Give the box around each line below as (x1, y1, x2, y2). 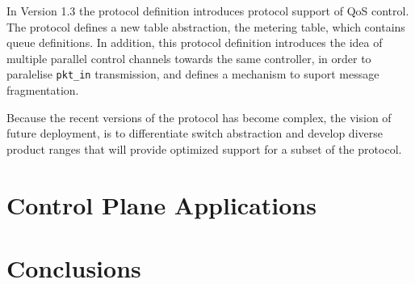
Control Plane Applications (6, 188, 316, 221)
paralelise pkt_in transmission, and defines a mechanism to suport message (6, 66, 379, 83)
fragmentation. (6, 82, 79, 99)
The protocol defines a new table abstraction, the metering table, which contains (6, 18, 405, 35)
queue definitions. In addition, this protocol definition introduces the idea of (6, 34, 383, 51)
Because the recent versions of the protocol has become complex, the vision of (6, 108, 392, 125)
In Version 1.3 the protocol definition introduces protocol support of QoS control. (6, 2, 409, 19)
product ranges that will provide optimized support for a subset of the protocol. (6, 140, 402, 157)
